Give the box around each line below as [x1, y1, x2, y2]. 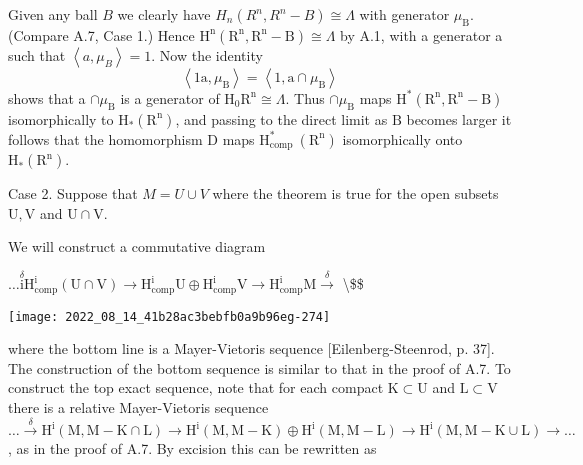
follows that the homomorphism [8, 128, 203, 149]
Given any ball [8, 4, 98, 24]
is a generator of [120, 87, 220, 108]
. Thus [285, 87, 325, 108]
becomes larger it [406, 108, 512, 129]
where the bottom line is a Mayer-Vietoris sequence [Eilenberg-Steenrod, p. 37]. [8, 338, 495, 359]
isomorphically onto [342, 128, 463, 149]
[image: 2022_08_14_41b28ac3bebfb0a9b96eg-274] [8, 309, 331, 324]
